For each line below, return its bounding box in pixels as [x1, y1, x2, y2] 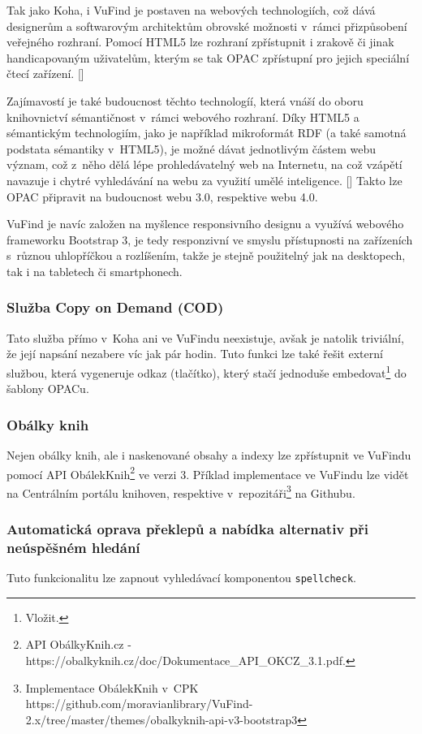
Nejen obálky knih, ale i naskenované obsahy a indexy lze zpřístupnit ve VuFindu [6, 446, 411, 463]
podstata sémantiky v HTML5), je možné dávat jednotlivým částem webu [6, 140, 377, 157]
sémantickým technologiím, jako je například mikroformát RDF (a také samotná [6, 124, 407, 141]
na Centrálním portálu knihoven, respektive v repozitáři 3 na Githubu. [6, 481, 355, 501]
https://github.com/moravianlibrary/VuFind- [25, 695, 253, 712]
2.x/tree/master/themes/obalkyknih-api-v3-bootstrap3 [25, 710, 298, 728]
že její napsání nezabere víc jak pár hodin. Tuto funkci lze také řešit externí [6, 345, 383, 362]
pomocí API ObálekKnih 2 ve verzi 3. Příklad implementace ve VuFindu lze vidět [6, 463, 409, 482]
